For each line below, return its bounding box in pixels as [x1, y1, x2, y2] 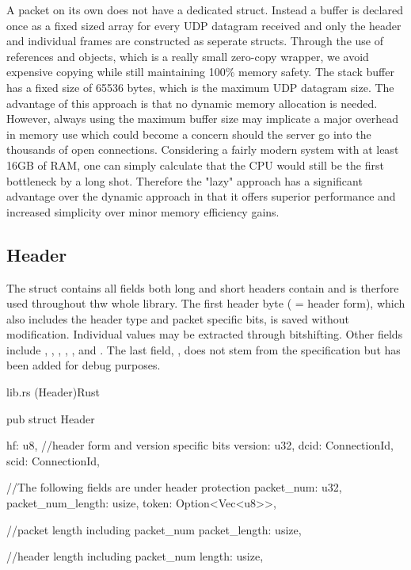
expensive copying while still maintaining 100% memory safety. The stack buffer [6, 63, 394, 80]
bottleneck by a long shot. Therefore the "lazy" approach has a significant [6, 172, 363, 189]
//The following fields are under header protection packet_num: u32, [6, 479, 342, 495]
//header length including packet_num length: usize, [6, 548, 264, 564]
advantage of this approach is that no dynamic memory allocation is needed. [6, 94, 378, 111]
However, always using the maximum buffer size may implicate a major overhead [6, 110, 398, 127]
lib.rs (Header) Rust [6, 384, 100, 400]
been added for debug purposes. [6, 357, 161, 373]
